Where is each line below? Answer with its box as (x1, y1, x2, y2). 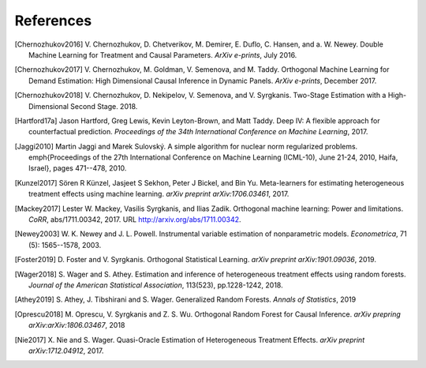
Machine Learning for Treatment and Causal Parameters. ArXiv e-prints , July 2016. (28, 50, 297, 59)
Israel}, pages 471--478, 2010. (28, 163, 127, 173)
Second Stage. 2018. (69, 101, 138, 111)
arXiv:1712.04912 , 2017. (28, 346, 104, 355)
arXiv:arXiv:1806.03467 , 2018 (28, 321, 125, 330)
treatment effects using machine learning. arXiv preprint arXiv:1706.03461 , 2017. (28, 190, 290, 199)
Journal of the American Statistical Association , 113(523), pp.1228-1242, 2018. (28, 280, 283, 290)
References (14, 12, 92, 29)
